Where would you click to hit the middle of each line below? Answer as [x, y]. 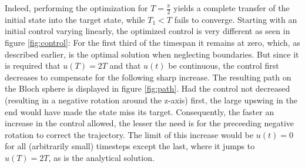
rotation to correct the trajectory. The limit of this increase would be [129, 134]
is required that [33, 65]
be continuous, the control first [224, 65]
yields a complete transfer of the [232, 8]
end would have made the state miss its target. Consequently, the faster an [140, 111]
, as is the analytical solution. [101, 157]
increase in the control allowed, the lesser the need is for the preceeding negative [149, 123]
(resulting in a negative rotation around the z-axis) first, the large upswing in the [151, 100]
